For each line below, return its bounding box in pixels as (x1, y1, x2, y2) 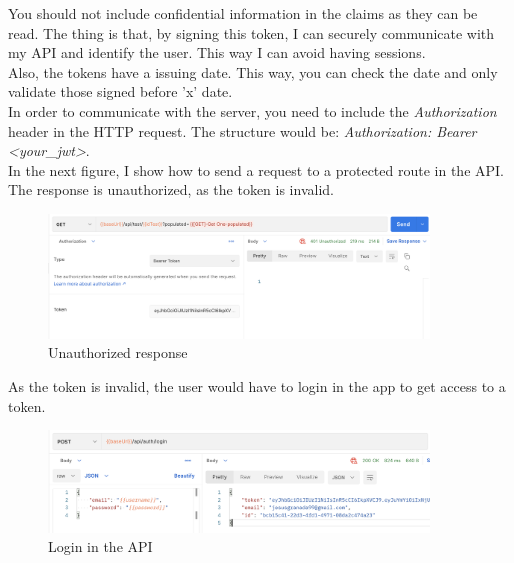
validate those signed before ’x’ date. (8, 81, 233, 102)
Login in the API (48, 536, 153, 557)
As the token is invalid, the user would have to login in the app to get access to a (8, 375, 506, 396)
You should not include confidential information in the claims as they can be (8, 3, 478, 23)
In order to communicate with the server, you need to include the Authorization (8, 100, 497, 121)
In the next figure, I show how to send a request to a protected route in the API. (8, 159, 504, 180)
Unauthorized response (48, 342, 188, 363)
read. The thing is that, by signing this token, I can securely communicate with (8, 22, 495, 43)
